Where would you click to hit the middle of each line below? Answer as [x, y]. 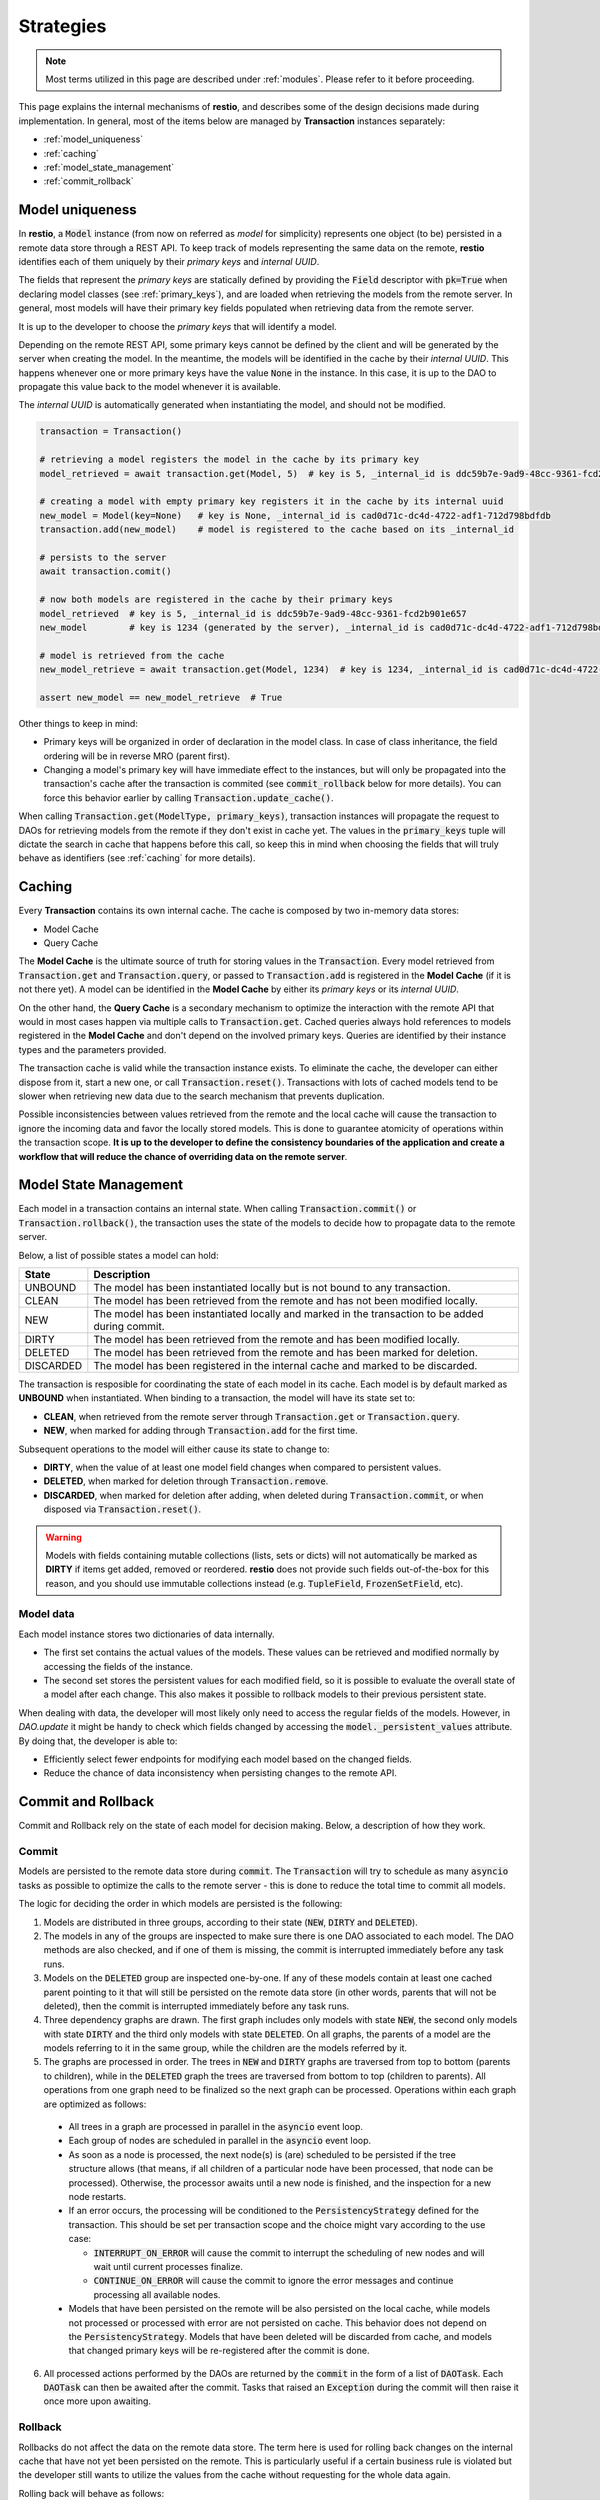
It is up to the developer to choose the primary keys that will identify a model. [177, 326]
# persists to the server [103, 557]
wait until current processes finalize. [168, 2266]
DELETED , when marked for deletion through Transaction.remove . [186, 1481]
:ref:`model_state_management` [109, 167]
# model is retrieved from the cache [132, 655]
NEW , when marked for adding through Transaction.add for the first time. [201, 1431]
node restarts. [97, 2196]
